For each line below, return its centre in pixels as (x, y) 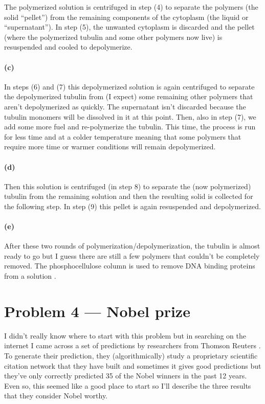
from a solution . (30, 276)
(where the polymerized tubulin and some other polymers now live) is (113, 37)
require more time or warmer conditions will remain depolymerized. (110, 147)
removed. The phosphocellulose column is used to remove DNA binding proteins (130, 266)
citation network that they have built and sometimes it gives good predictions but (133, 365)
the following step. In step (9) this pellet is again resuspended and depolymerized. (132, 206)
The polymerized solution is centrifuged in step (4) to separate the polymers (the (131, 7)
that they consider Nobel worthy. (56, 396)
